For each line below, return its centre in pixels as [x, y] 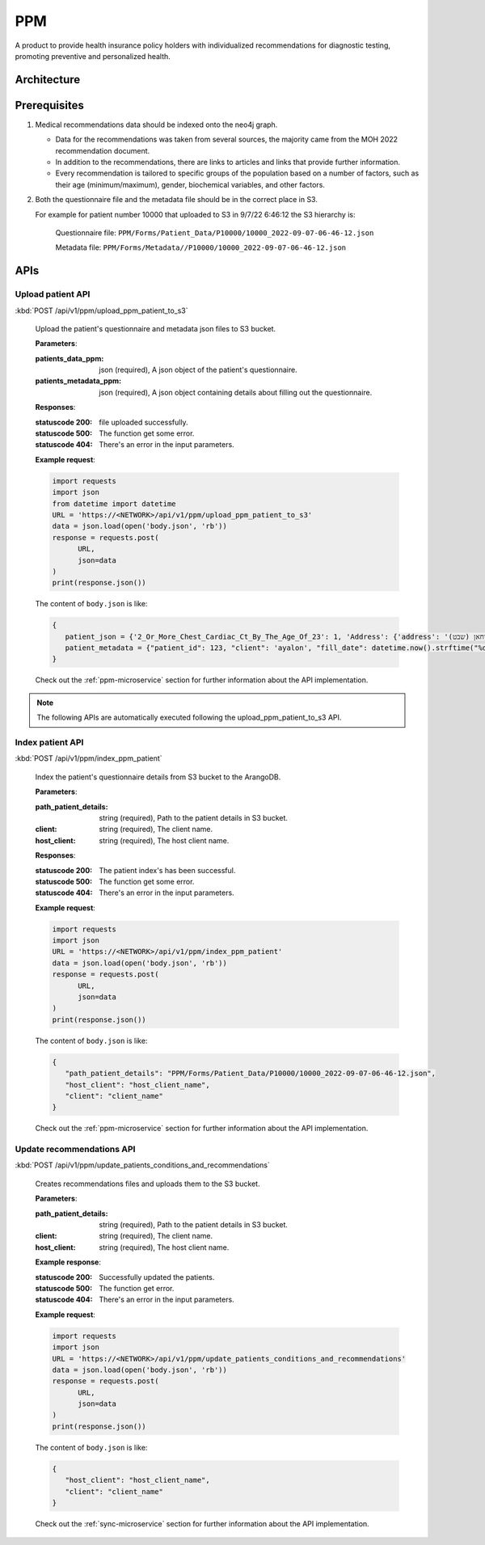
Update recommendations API [75, 1150]
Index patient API [49, 742]
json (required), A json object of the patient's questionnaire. [198, 370]
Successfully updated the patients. [157, 1277]
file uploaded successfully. [144, 422]
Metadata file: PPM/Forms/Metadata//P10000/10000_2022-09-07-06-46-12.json [201, 247]
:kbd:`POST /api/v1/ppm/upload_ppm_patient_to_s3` [101, 310]
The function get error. [137, 1288]
